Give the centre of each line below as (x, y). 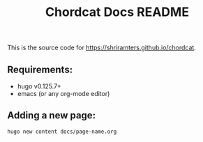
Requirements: (40, 69)
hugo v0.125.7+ (39, 86)
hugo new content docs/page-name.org (62, 132)
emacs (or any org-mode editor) (63, 94)
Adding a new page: (52, 116)
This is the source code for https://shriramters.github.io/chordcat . (102, 48)
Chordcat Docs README (117, 12)
